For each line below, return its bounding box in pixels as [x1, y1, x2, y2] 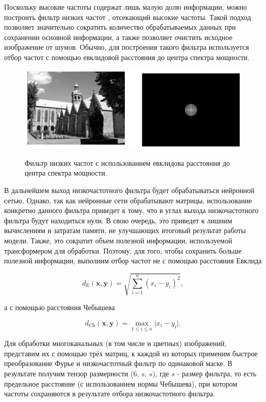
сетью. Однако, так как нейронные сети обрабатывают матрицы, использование [4, 195, 252, 205]
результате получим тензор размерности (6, [4, 368, 139, 378]
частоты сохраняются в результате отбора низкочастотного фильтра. [4, 388, 215, 399]
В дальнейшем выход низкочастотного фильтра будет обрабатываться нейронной [4, 185, 255, 196]
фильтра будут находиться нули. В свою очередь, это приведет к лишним [4, 215, 232, 225]
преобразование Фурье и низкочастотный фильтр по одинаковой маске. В [4, 358, 233, 369]
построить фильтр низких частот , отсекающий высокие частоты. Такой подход [4, 11, 251, 22]
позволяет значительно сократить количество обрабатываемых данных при [4, 22, 236, 32]
